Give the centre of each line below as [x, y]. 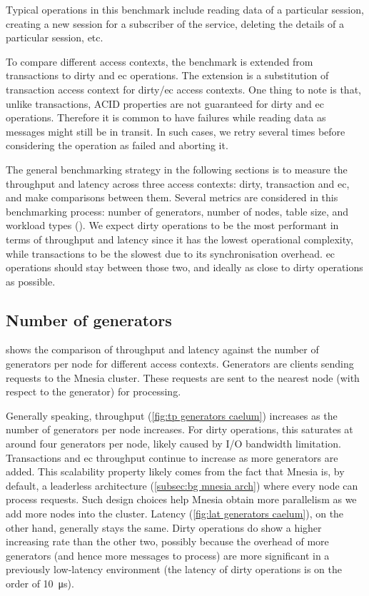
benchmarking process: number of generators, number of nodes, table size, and [177, 211]
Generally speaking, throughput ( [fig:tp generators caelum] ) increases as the [172, 415]
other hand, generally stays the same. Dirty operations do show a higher [164, 527]
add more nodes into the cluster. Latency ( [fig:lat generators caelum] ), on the [175, 514]
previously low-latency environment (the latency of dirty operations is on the [174, 569]
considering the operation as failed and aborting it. [117, 145]
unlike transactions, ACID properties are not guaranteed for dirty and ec [165, 103]
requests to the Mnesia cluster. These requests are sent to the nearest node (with [183, 377]
